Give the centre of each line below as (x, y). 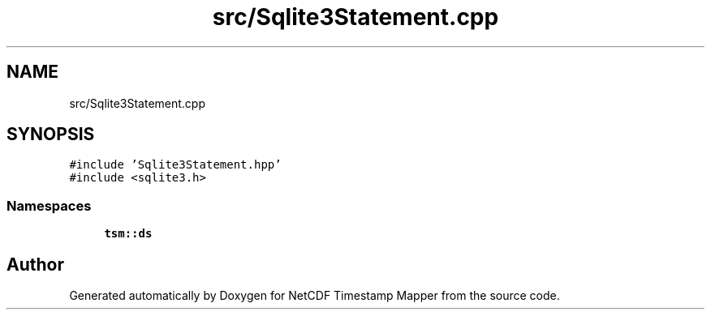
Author (35, 264)
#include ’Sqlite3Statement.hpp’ (175, 165)
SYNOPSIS (51, 135)
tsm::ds (128, 234)
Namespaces (49, 205)
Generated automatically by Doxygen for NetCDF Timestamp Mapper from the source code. (315, 296)
